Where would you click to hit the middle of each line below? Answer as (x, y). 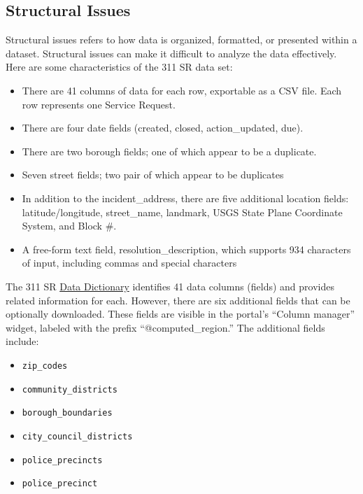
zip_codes (45, 366)
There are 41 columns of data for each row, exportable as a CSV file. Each (182, 90)
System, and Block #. (69, 226)
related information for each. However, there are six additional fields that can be (178, 300)
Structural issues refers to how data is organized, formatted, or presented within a (181, 40)
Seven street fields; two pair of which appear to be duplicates (153, 175)
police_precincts (62, 460)
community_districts (70, 389)
